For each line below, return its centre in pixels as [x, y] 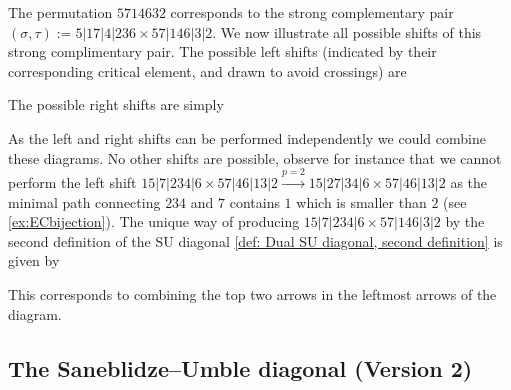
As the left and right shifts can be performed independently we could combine [247, 137]
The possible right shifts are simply [116, 104]
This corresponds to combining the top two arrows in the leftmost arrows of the [252, 293]
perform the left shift [72, 181]
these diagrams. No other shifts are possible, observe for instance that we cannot [255, 157]
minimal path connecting [84, 201]
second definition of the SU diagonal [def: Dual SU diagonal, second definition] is [255, 240]
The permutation [60, 12]
